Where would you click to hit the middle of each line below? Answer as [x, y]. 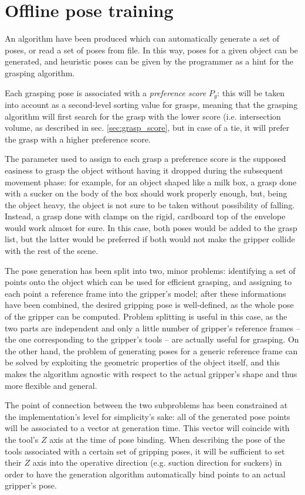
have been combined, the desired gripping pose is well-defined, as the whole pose [149, 305]
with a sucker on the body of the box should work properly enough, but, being [146, 193]
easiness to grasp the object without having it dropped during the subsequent [144, 170]
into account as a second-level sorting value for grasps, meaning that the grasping [151, 104]
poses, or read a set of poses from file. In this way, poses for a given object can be [152, 50]
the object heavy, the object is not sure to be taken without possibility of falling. [150, 204]
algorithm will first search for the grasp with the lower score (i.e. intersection [143, 116]
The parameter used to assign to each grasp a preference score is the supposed [145, 159]
